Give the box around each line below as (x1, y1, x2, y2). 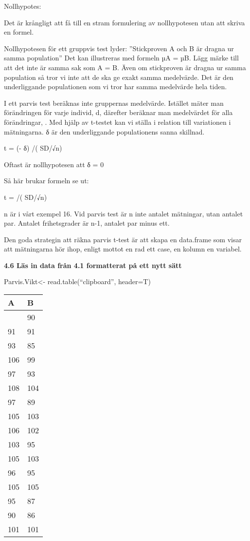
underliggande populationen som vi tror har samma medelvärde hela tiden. (4, 81, 227, 92)
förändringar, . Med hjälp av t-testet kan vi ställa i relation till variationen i (4, 116, 231, 127)
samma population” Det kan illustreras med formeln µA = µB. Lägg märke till (4, 53, 239, 63)
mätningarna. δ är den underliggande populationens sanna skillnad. (4, 126, 205, 136)
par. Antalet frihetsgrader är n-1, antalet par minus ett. (4, 218, 170, 228)
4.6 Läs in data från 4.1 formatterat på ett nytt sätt (4, 260, 182, 270)
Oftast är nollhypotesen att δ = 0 (4, 159, 104, 169)
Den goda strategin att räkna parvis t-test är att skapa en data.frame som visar (4, 234, 242, 244)
